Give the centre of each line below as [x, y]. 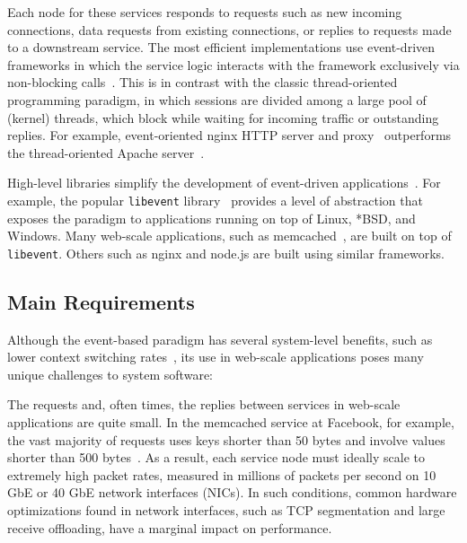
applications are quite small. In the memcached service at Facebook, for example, [231, 422]
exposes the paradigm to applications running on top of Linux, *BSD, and [211, 218]
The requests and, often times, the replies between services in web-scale [204, 404]
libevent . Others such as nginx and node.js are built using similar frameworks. [226, 253]
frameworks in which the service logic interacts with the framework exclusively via [233, 64]
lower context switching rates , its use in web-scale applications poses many [216, 357]
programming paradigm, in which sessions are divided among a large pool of [217, 99]
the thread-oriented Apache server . [106, 152]
